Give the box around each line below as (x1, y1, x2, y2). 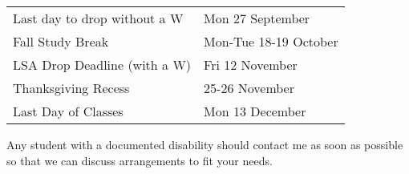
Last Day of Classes (13, 102, 124, 120)
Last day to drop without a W (13, 9, 184, 27)
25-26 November (204, 79, 294, 97)
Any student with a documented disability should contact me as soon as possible (6, 136, 403, 152)
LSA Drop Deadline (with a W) (13, 55, 192, 74)
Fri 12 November (204, 55, 298, 74)
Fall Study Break (13, 32, 109, 51)
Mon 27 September (204, 9, 310, 27)
